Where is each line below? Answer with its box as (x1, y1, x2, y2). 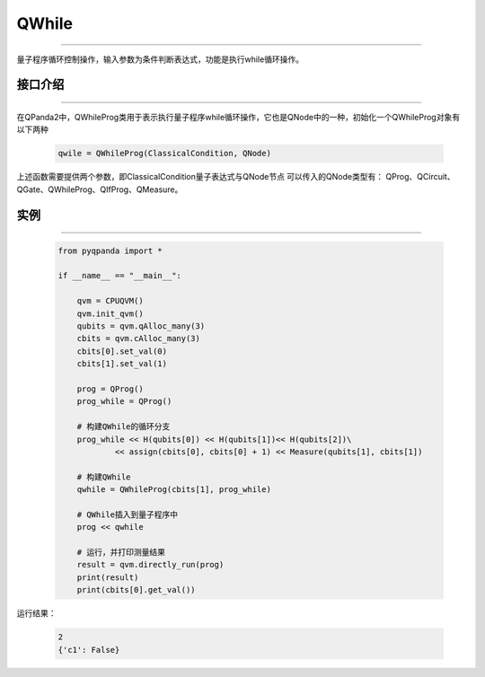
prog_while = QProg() (76, 396, 172, 407)
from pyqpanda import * (57, 245, 163, 256)
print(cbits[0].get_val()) (76, 585, 197, 595)
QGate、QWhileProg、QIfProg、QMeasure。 (16, 184, 183, 195)
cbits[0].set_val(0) (76, 346, 168, 356)
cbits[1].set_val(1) (76, 359, 168, 369)
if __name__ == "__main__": (57, 270, 181, 281)
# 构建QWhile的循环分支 (76, 422, 171, 432)
